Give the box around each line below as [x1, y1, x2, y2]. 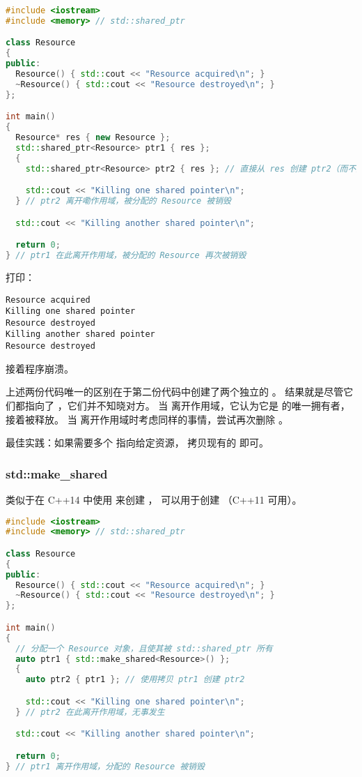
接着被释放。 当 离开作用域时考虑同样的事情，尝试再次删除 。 [6, 412, 288, 426]
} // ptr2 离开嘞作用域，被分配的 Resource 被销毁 [15, 196, 231, 206]
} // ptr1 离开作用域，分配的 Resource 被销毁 [6, 761, 205, 771]
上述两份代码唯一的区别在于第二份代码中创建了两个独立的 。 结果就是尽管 [6, 384, 344, 399]
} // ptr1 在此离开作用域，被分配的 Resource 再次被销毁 [6, 250, 246, 261]
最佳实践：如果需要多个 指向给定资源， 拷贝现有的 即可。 [6, 435, 269, 450]
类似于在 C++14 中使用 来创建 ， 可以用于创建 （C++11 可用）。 [6, 492, 302, 506]
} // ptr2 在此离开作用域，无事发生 [15, 707, 165, 717]
